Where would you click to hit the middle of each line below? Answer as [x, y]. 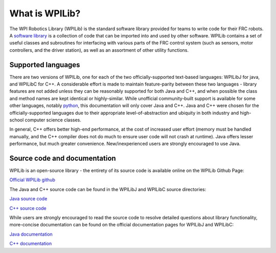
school [17, 120]
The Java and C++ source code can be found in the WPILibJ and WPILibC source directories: [108, 189]
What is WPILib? [45, 13]
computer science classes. [53, 120]
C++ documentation [31, 244]
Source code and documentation [63, 158]
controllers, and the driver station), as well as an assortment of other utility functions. [99, 50]
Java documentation [31, 234]
